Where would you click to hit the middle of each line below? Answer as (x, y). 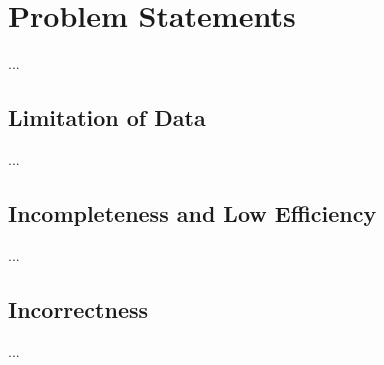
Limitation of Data (107, 117)
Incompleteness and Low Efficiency (192, 212)
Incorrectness (78, 308)
